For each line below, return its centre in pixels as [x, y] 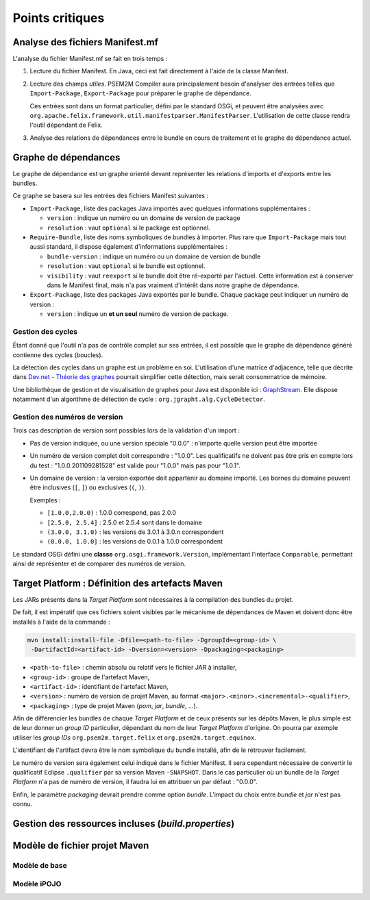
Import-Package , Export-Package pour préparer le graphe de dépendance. [140, 93]
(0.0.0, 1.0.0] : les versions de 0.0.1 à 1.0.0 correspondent [135, 542]
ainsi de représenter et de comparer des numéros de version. [99, 564]
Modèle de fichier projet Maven [81, 846]
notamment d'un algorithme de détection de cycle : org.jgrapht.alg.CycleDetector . [139, 399]
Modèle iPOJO [37, 884]
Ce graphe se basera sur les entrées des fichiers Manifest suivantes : [111, 196]
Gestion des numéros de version [68, 417]
